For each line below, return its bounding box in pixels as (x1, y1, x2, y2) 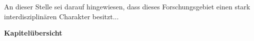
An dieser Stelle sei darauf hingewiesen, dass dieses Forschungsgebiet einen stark (4, 1, 250, 11)
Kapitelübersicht (4, 28, 62, 38)
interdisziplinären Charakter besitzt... (4, 11, 119, 21)
